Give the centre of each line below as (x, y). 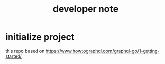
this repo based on (25, 51)
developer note (86, 9)
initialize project (40, 37)
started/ (13, 56)
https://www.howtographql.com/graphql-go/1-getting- (103, 51)
